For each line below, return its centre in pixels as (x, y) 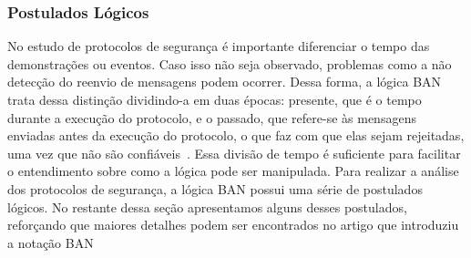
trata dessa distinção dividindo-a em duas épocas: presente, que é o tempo (215, 99)
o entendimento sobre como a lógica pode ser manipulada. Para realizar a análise (233, 171)
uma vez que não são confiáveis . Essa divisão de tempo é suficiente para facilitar (234, 153)
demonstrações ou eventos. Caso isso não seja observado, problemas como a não (230, 63)
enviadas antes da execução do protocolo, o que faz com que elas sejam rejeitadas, (236, 135)
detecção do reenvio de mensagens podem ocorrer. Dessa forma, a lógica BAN (225, 82)
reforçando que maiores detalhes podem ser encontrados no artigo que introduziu (233, 225)
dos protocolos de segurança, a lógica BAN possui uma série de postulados (215, 188)
